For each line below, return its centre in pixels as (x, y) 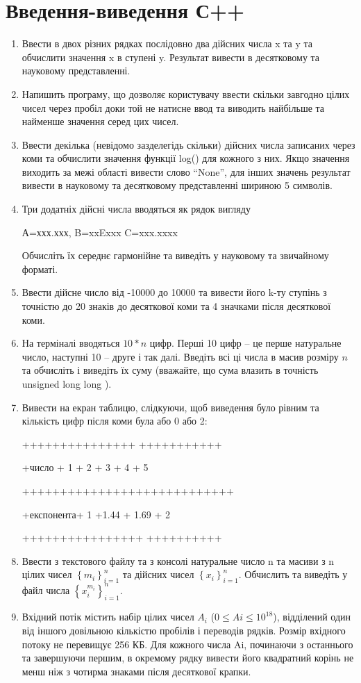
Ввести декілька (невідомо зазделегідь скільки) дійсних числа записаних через (188, 144)
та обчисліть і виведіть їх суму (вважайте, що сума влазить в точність (170, 370)
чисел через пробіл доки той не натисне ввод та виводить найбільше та (173, 107)
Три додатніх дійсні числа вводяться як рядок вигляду (136, 209)
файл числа (46, 590)
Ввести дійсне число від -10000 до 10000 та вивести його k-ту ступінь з (174, 292)
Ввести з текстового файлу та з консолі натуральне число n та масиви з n (178, 560)
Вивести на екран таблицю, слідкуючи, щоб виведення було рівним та (170, 407)
